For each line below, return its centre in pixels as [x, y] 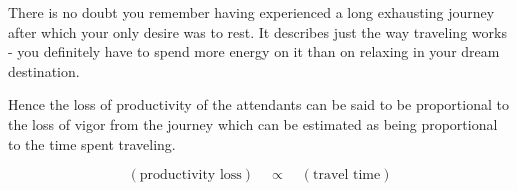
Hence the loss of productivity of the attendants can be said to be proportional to [258, 104]
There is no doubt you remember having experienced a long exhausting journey [251, 12]
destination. [44, 70]
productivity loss [190, 175]
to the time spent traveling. [92, 143]
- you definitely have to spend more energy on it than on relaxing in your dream [254, 51]
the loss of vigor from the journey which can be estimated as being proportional [253, 123]
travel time [346, 175]
